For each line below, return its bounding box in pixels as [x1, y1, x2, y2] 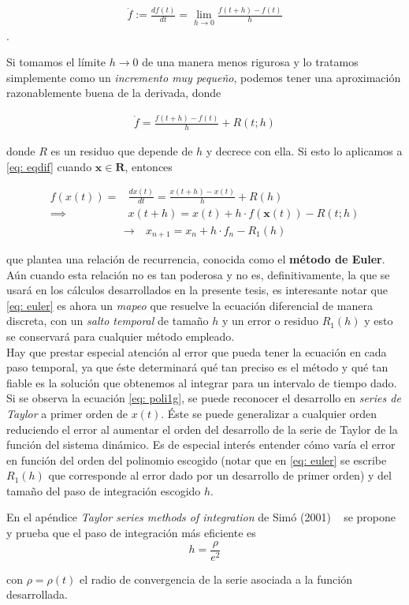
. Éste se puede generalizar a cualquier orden [161, 405, 377, 421]
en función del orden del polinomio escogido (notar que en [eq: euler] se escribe [6, 451, 387, 468]
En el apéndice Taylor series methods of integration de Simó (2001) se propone [6, 509, 396, 525]
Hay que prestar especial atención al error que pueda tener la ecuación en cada [6, 343, 387, 360]
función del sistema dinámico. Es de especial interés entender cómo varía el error [6, 436, 396, 453]
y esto [364, 312, 393, 329]
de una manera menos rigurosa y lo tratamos [142, 54, 359, 70]
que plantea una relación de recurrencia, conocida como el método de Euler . [6, 250, 385, 267]
